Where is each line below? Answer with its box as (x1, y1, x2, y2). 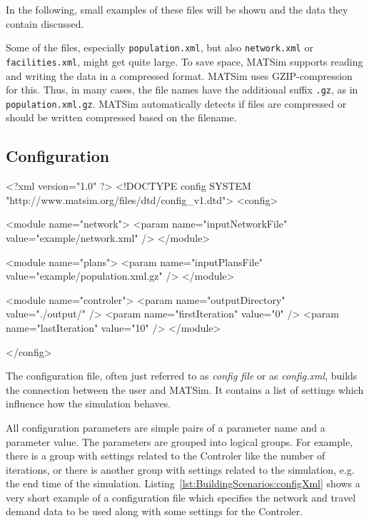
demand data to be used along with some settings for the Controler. (6, 504, 303, 519)
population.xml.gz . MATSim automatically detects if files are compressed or (6, 96, 347, 111)
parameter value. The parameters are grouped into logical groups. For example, (6, 434, 353, 449)
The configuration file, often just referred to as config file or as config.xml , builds (6, 368, 358, 383)
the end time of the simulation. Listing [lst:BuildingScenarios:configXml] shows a (6, 476, 360, 491)
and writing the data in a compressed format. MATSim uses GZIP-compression (6, 68, 353, 83)
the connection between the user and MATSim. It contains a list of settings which (6, 382, 364, 397)
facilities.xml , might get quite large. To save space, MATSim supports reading (6, 54, 363, 68)
